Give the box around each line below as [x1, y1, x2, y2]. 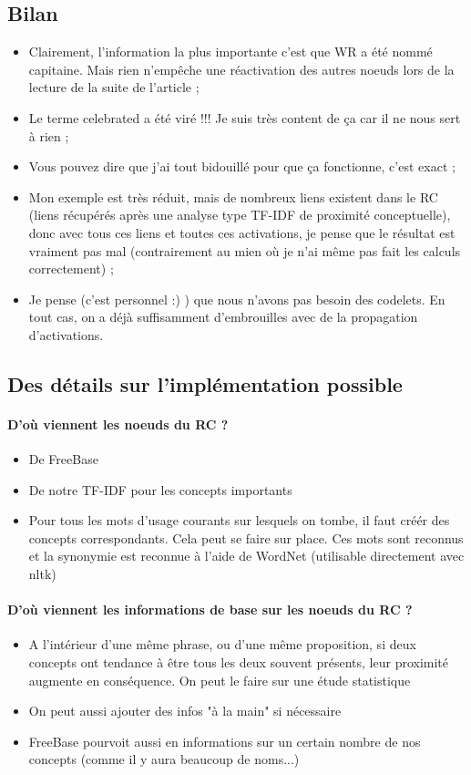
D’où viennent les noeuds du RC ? [7, 414, 229, 433]
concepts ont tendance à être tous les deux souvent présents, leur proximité [28, 653, 449, 672]
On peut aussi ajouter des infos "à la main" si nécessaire [28, 701, 342, 720]
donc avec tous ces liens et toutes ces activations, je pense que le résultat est [28, 222, 456, 242]
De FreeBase [28, 449, 98, 469]
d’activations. [28, 325, 104, 344]
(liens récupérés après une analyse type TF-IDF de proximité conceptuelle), [28, 205, 451, 224]
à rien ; [28, 126, 69, 145]
